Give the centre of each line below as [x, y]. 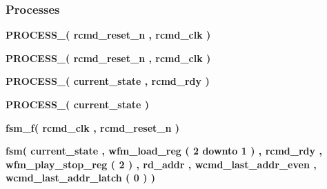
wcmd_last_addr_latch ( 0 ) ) [81, 178]
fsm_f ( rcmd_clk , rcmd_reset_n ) [93, 127]
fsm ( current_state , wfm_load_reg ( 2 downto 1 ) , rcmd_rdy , [164, 151]
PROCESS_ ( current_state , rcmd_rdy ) [108, 81]
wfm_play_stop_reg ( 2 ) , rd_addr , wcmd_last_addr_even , [161, 164]
